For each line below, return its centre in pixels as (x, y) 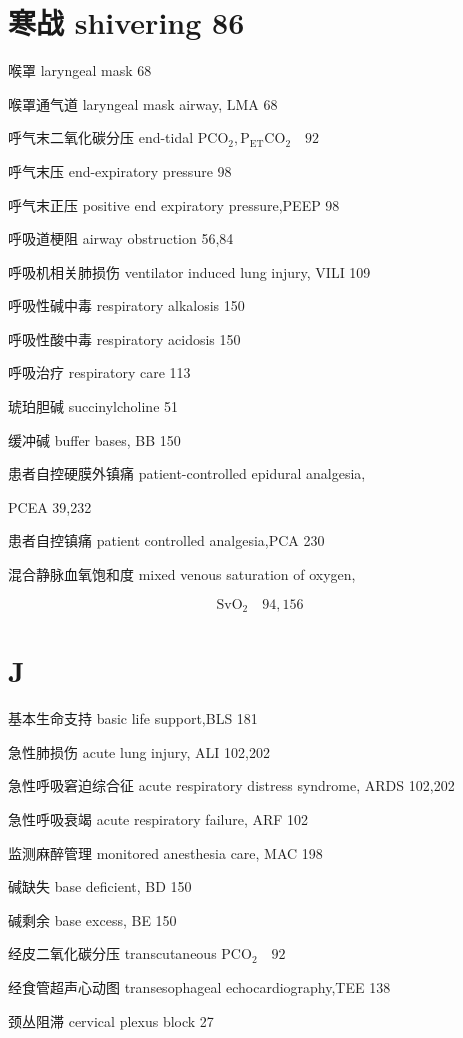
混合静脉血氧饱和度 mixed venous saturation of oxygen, (182, 574)
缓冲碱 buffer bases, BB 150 (94, 439)
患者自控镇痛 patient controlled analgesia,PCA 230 (166, 540)
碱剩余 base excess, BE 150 (92, 919)
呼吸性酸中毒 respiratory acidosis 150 (124, 338)
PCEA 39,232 (50, 506)
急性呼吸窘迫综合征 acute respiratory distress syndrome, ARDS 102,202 (231, 785)
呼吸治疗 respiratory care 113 (99, 372)
